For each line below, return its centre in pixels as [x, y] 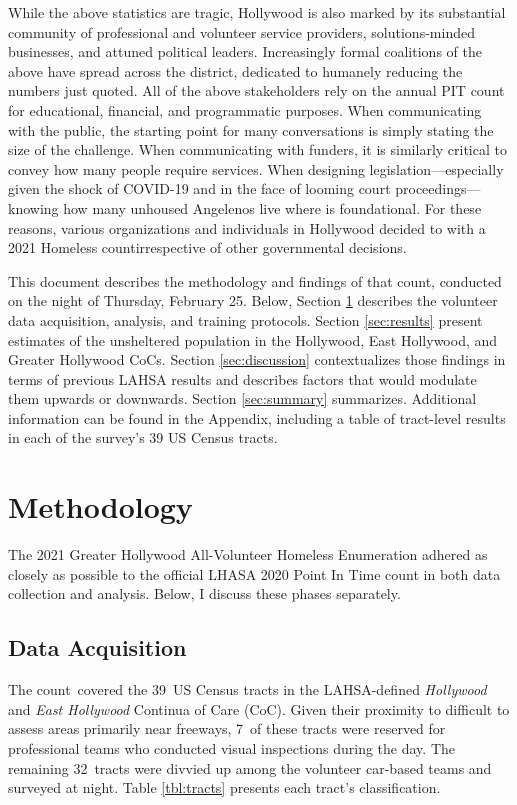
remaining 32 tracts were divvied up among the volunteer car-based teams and [250, 767]
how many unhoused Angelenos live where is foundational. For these [272, 207]
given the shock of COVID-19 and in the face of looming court [199, 188]
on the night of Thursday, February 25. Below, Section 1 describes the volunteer [253, 300]
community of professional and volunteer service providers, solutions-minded [241, 31]
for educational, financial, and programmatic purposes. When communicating [245, 109]
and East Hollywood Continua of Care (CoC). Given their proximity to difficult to [259, 708]
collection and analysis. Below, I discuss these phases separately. [204, 593]
